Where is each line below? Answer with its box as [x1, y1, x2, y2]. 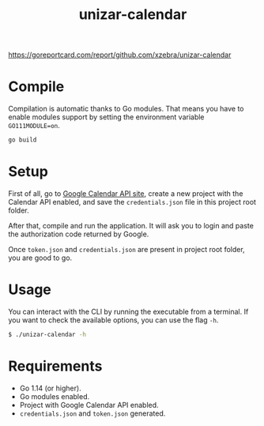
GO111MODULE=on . [8, 121, 61, 130]
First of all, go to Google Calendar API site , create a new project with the [8, 188, 243, 198]
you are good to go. [8, 253, 73, 262]
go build [8, 136, 37, 144]
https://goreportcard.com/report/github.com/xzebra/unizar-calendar [8, 50, 232, 60]
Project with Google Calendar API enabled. [19, 400, 160, 409]
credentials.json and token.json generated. [19, 409, 166, 418]
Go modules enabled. [19, 391, 89, 401]
